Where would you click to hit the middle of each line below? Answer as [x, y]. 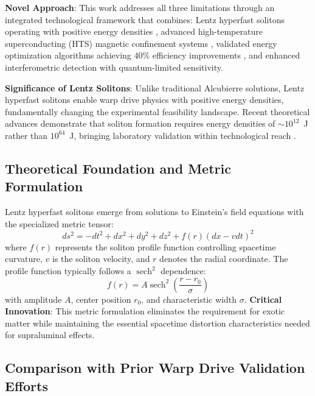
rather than [26, 135]
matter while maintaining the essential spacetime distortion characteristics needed [157, 323]
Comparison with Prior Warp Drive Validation [155, 368]
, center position [101, 299]
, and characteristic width [189, 299]
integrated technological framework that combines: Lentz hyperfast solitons [145, 19]
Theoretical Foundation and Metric [118, 168]
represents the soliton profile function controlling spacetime [165, 246]
